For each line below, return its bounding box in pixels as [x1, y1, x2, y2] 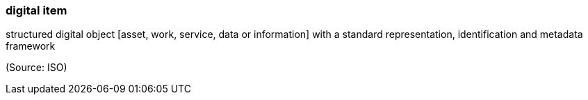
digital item [6, 3, 67, 17]
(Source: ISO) [6, 61, 67, 74]
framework [6, 40, 56, 52]
